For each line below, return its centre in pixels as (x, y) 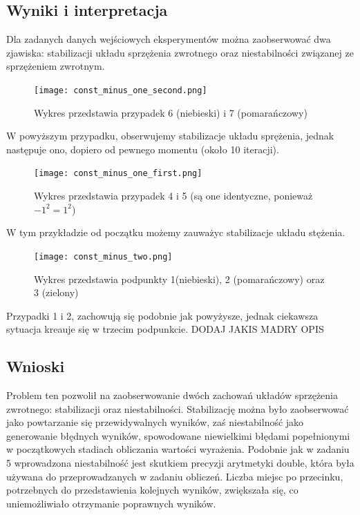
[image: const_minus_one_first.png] (118, 174)
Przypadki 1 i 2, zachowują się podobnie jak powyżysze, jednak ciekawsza (162, 315)
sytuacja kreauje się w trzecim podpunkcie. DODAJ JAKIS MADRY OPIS (165, 329)
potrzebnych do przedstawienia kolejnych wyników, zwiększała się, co (152, 490)
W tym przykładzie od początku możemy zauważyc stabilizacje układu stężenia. (176, 232)
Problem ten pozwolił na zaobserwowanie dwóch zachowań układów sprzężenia (172, 395)
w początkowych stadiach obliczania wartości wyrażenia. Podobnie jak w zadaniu (178, 449)
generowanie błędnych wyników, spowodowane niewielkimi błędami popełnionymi (178, 435)
